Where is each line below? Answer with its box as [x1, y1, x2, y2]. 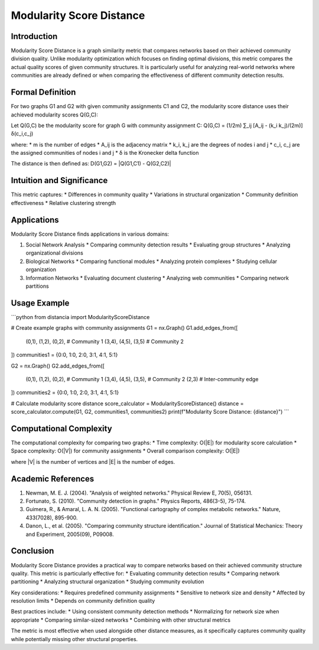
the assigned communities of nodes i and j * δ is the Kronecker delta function [11, 149, 199, 157]
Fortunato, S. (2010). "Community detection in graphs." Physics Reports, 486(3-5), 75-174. [25, 498, 246, 505]
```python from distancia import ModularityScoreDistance [11, 313, 150, 320]
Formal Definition [11, 87, 76, 97]
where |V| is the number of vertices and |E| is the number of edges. [11, 458, 175, 465]
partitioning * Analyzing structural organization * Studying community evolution [11, 578, 204, 585]
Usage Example [11, 298, 70, 308]
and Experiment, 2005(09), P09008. [25, 531, 115, 538]
